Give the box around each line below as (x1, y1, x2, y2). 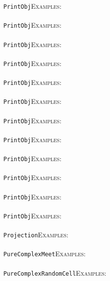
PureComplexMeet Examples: (3, 248, 86, 259)
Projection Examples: (3, 230, 69, 239)
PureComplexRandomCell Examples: (3, 267, 107, 278)
